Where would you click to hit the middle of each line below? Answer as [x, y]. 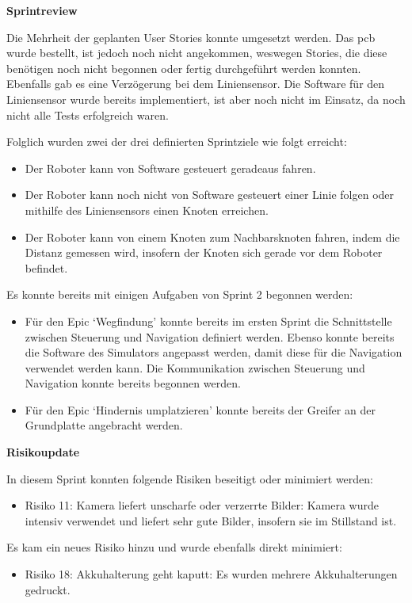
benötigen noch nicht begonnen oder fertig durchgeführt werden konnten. [184, 68]
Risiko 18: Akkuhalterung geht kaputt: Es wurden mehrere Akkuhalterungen [211, 574]
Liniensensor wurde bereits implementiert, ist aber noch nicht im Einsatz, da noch [206, 99]
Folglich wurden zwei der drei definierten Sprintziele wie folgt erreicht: [177, 141]
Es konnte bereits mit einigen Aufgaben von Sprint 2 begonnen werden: [180, 294]
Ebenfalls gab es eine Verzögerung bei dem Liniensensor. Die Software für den [196, 84]
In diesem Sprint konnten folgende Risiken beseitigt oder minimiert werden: [190, 478]
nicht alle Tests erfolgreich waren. [88, 114]
